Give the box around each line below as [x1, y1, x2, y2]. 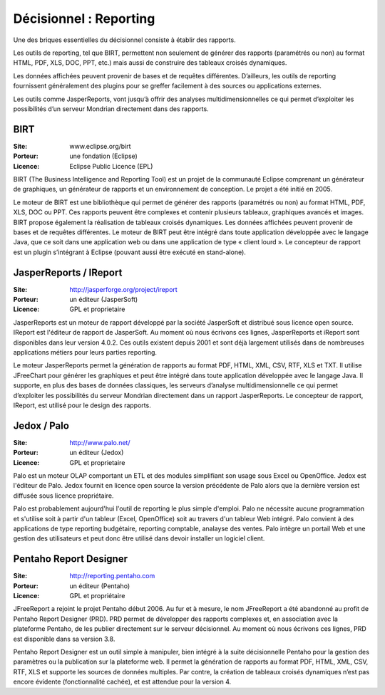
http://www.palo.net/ [69, 438, 130, 446]
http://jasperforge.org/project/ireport [69, 285, 178, 293]
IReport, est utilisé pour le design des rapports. [13, 401, 151, 409]
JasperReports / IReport [13, 266, 123, 278]
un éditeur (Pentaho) [69, 581, 130, 590]
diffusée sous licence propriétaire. [13, 491, 114, 500]
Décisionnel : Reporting [13, 11, 155, 26]
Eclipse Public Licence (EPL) [69, 162, 153, 170]
